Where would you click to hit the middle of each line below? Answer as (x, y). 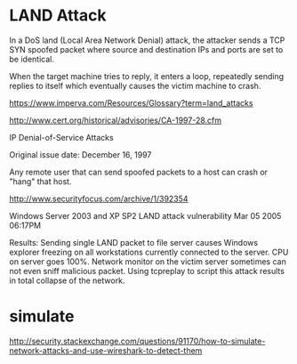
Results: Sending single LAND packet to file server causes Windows (134, 242)
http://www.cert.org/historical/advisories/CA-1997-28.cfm (116, 120)
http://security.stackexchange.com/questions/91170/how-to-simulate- (137, 341)
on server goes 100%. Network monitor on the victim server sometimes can (148, 261)
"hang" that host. (40, 181)
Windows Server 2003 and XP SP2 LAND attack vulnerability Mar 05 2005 (145, 215)
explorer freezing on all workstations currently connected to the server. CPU (149, 252)
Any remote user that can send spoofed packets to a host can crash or (139, 172)
